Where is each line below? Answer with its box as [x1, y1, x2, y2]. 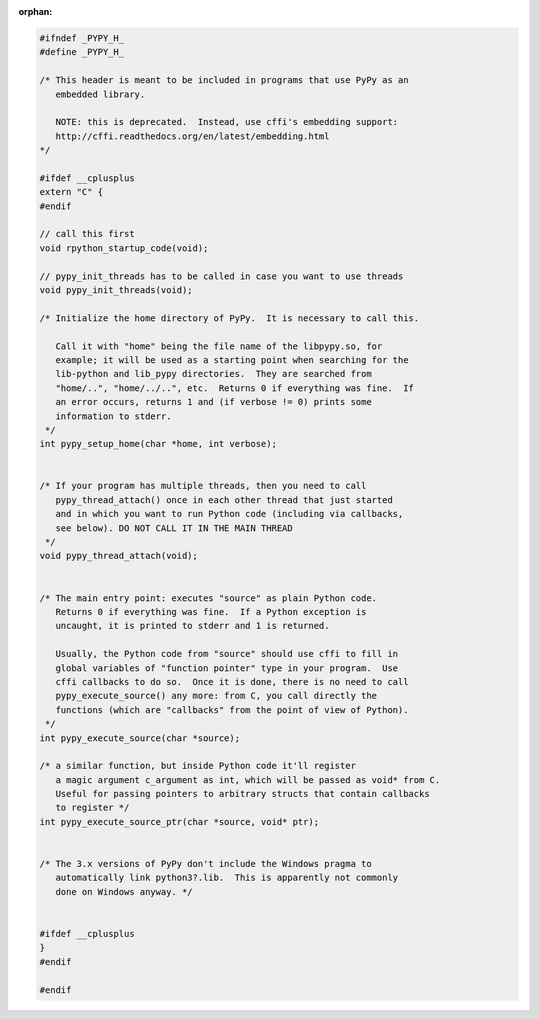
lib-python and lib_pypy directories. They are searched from [55, 368, 372, 380]
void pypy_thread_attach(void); [39, 550, 199, 562]
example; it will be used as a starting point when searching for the [55, 354, 409, 365]
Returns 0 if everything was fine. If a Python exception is [55, 606, 367, 617]
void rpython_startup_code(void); [39, 242, 209, 254]
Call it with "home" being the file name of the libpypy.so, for [55, 340, 383, 352]
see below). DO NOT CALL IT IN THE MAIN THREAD [55, 522, 294, 534]
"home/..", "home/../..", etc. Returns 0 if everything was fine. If [55, 382, 415, 394]
